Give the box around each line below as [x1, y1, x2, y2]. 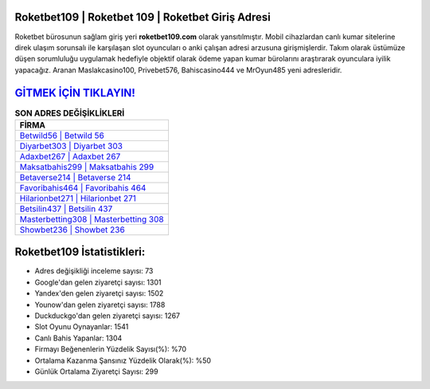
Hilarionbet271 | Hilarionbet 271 [19, 192, 137, 203]
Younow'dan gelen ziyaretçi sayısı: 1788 [34, 300, 166, 309]
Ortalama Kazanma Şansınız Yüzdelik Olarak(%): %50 [34, 356, 211, 365]
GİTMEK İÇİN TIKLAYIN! [14, 86, 135, 100]
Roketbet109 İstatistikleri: [14, 246, 146, 259]
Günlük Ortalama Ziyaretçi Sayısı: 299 [34, 367, 158, 376]
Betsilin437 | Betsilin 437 [19, 203, 113, 214]
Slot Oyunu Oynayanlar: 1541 [34, 322, 129, 332]
